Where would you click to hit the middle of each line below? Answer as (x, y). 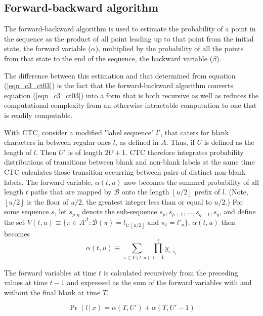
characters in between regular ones (58, 142)
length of (18, 152)
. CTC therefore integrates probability (185, 152)
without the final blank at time (52, 292)
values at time (26, 282)
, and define (237, 211)
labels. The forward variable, (49, 182)
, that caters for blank (195, 132)
